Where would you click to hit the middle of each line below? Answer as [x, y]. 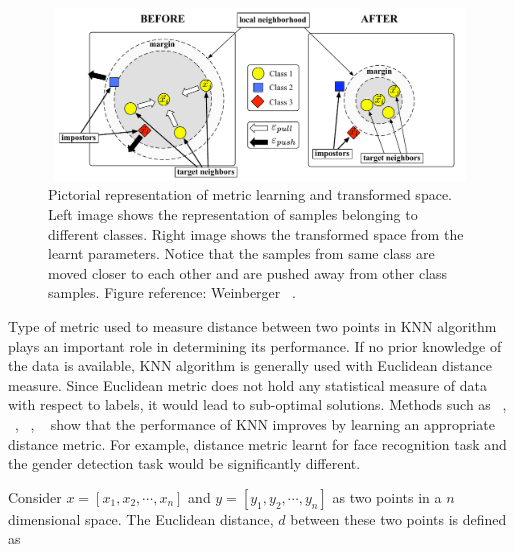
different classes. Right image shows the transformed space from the [256, 233]
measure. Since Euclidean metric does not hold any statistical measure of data [248, 384]
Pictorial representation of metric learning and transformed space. [250, 194]
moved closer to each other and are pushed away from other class [248, 272]
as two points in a [387, 496]
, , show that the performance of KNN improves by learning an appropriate [255, 423]
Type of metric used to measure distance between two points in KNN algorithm [252, 325]
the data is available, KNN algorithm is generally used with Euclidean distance [250, 365]
